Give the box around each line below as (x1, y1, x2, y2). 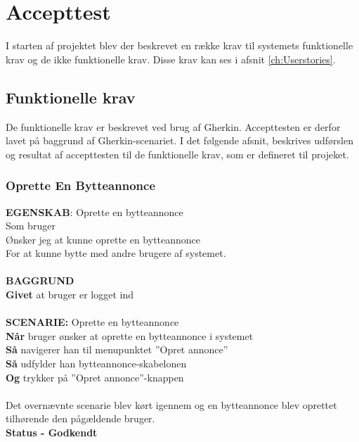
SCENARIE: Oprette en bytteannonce (6, 315, 179, 329)
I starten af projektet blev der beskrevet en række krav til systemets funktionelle (6, 38, 353, 53)
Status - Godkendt (6, 425, 98, 440)
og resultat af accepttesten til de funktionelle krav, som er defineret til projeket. (6, 146, 349, 161)
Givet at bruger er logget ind (6, 287, 134, 302)
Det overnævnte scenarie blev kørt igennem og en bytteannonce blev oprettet (6, 397, 337, 412)
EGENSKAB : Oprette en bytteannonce (6, 204, 183, 219)
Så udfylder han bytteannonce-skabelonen (6, 356, 187, 371)
